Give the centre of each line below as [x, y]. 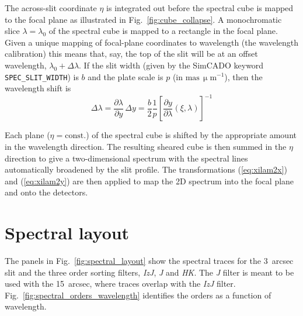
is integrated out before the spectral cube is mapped [200, 8]
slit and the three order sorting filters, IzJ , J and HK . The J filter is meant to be [149, 272]
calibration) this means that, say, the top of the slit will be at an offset [131, 54]
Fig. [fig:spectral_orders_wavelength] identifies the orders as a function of [138, 295]
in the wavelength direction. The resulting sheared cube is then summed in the [146, 146]
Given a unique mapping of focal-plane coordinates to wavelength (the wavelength [152, 42]
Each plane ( [27, 135]
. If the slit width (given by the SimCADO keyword [171, 65]
